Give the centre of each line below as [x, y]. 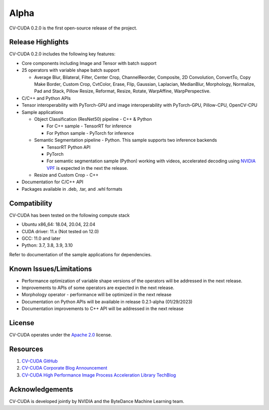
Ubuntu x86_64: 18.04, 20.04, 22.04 [59, 224]
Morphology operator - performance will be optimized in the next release [97, 295]
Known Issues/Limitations [51, 269]
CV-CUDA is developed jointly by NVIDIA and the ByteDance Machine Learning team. [97, 401]
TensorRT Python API [68, 147]
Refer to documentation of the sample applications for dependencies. [80, 254]
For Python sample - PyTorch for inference [90, 133]
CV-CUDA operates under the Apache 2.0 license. [61, 335]
